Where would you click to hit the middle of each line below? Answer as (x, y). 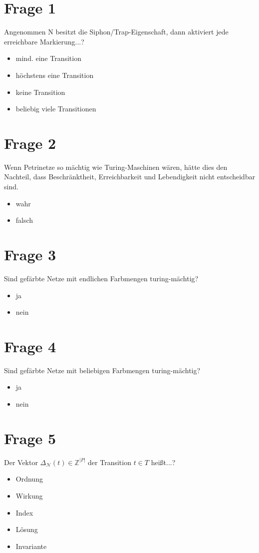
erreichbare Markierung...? (44, 41)
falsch (24, 220)
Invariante (31, 546)
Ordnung (29, 479)
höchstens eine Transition (55, 75)
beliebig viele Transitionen (56, 109)
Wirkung (29, 495)
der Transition (110, 462)
